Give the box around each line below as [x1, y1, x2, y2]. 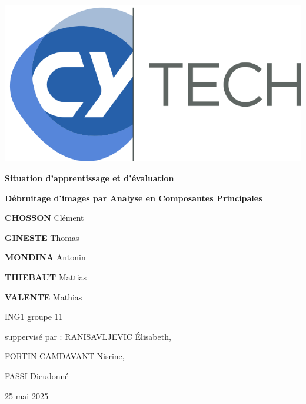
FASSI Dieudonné [5, 369, 69, 382]
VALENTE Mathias [5, 290, 82, 303]
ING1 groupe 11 [5, 310, 63, 323]
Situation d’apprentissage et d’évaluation [5, 172, 174, 184]
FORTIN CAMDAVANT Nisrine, [5, 350, 125, 362]
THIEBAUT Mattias [5, 270, 87, 283]
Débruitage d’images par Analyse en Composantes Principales [5, 191, 262, 204]
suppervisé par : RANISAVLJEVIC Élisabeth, [5, 330, 171, 342]
